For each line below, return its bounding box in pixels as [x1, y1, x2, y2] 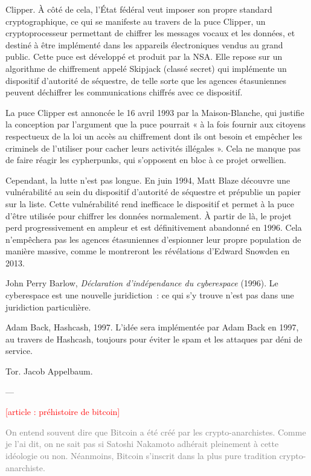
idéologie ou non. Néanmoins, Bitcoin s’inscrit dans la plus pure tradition [5, 449, 277, 462]
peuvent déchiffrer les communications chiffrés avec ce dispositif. [5, 86, 243, 98]
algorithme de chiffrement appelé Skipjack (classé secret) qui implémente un [5, 62, 287, 74]
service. [5, 344, 33, 357]
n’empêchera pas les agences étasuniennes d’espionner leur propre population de [5, 233, 301, 245]
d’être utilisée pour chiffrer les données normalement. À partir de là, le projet [5, 209, 292, 222]
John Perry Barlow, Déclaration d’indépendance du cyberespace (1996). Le [5, 277, 278, 289]
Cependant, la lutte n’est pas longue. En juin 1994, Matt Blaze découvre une [5, 173, 290, 186]
